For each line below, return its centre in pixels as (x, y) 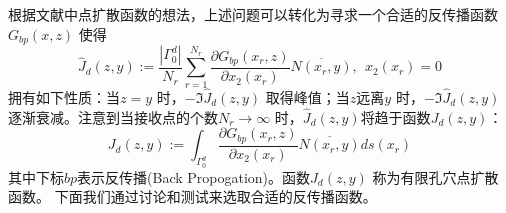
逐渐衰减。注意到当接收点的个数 (113, 116)
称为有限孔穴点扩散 (435, 176)
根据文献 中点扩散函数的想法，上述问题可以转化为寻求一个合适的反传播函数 (253, 14)
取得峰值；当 (307, 97)
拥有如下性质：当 (64, 97)
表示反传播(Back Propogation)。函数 (194, 176)
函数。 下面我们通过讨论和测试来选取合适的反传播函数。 (192, 196)
